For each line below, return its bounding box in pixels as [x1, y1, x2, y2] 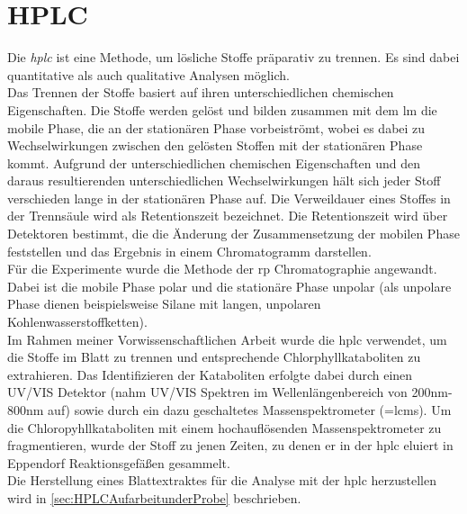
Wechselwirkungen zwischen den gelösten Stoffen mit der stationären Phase [7, 136, 423, 155]
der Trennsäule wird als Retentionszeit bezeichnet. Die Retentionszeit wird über [7, 206, 448, 225]
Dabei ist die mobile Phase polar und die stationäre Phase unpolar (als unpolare [7, 276, 452, 295]
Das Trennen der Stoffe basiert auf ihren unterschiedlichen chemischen [7, 83, 394, 102]
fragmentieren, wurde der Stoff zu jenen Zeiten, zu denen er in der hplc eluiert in [7, 436, 454, 455]
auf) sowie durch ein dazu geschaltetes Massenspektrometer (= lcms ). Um [48, 401, 452, 419]
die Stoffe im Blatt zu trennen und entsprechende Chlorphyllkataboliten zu [7, 347, 421, 366]
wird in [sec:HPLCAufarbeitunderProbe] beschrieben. [7, 488, 301, 507]
